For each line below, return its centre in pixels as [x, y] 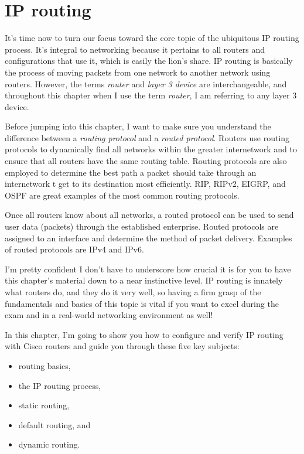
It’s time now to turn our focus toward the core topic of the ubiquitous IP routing [152, 38]
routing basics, [45, 365]
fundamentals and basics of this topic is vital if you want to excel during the [142, 303]
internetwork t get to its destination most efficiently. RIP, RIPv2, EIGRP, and [145, 184]
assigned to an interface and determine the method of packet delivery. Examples [148, 238]
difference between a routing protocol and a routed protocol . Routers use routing [147, 137]
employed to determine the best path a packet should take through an [131, 172]
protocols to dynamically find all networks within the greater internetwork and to [151, 149]
